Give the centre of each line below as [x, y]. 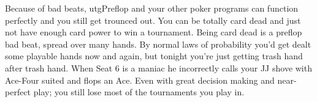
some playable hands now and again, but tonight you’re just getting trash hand [154, 56]
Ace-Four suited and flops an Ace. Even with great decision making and [140, 80]
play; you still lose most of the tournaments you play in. [139, 92]
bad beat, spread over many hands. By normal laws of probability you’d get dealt [158, 44]
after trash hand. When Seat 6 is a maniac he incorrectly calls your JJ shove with [158, 67]
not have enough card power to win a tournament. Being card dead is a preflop [154, 32]
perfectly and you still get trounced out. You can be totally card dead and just [153, 20]
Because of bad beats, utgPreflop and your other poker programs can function [152, 8]
